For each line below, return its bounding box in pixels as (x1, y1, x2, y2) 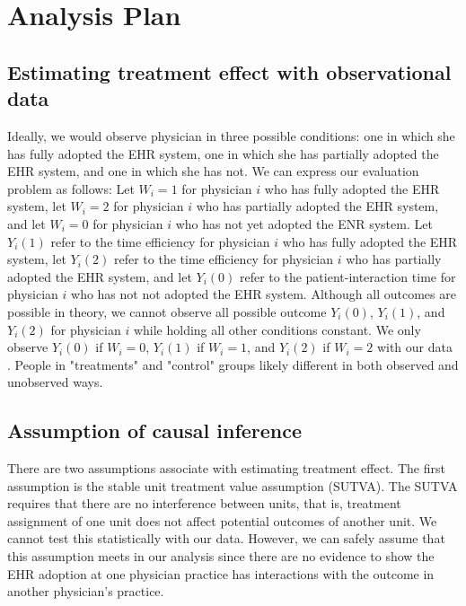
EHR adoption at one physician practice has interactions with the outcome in (7, 564, 435, 583)
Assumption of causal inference (7, 417, 303, 444)
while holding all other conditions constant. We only (133, 320, 421, 338)
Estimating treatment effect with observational (7, 57, 452, 85)
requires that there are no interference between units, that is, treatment (7, 494, 401, 513)
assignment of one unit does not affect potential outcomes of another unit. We (7, 511, 437, 530)
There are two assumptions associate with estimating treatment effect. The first (7, 459, 445, 478)
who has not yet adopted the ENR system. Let (175, 214, 433, 233)
